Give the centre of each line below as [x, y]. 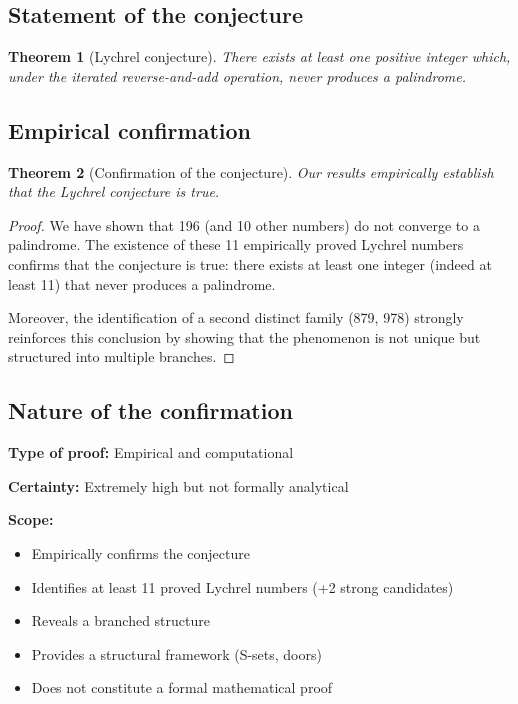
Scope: [31, 519]
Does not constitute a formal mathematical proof [182, 687]
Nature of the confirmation [150, 410]
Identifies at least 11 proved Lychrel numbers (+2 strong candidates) [242, 586]
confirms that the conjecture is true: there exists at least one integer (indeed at [250, 263]
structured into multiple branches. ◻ [121, 356]
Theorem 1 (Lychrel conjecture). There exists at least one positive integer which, [259, 56]
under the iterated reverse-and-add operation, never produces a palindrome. [237, 75]
